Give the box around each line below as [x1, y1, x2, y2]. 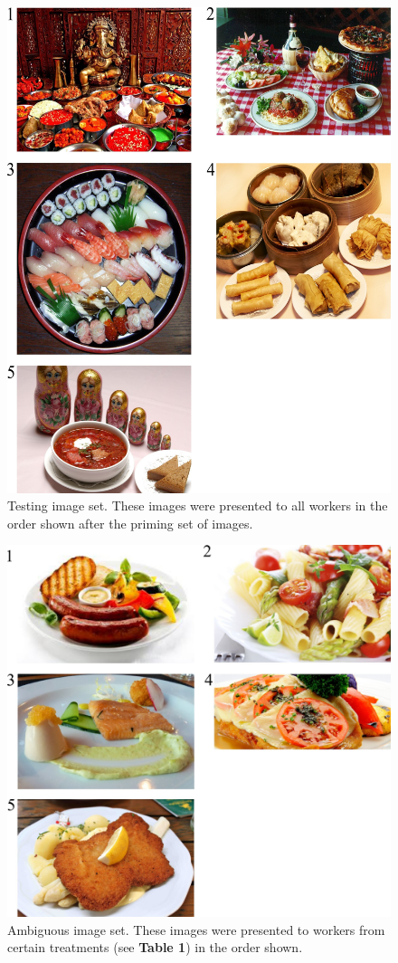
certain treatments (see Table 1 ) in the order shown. [7, 938, 303, 957]
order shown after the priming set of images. [7, 513, 253, 532]
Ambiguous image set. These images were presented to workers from [7, 920, 385, 939]
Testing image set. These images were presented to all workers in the [7, 496, 388, 515]
